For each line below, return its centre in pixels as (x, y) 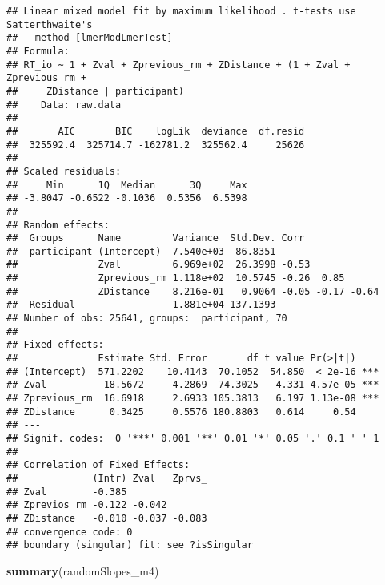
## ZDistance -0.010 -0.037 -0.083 (107, 518)
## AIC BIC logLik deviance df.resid (156, 131)
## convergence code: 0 (70, 532)
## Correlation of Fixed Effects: (98, 465)
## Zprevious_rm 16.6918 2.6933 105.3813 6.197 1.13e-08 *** (193, 399)
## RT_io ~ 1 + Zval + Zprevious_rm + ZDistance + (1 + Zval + (178, 65)
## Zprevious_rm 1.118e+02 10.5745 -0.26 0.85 (176, 278)
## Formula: (38, 51)
